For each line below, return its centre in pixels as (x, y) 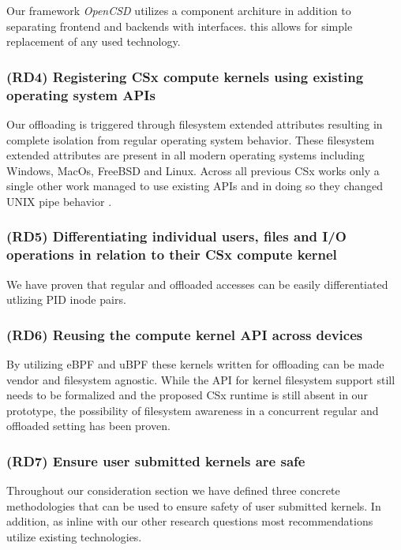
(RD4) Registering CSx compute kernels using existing (185, 76)
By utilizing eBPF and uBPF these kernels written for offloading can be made (195, 364)
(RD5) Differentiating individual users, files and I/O (176, 236)
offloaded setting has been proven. (88, 426)
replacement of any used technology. (94, 41)
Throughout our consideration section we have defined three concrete (173, 490)
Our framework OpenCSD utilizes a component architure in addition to (179, 10)
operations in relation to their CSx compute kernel (172, 254)
